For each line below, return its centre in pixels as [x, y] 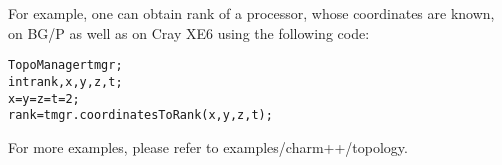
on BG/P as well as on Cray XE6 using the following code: [189, 32]
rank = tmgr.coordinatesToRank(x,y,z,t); [140, 115]
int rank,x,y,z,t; [65, 81]
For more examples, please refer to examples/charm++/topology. [208, 146]
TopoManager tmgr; [65, 65]
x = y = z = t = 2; [44, 98]
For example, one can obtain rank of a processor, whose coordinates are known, [251, 13]
